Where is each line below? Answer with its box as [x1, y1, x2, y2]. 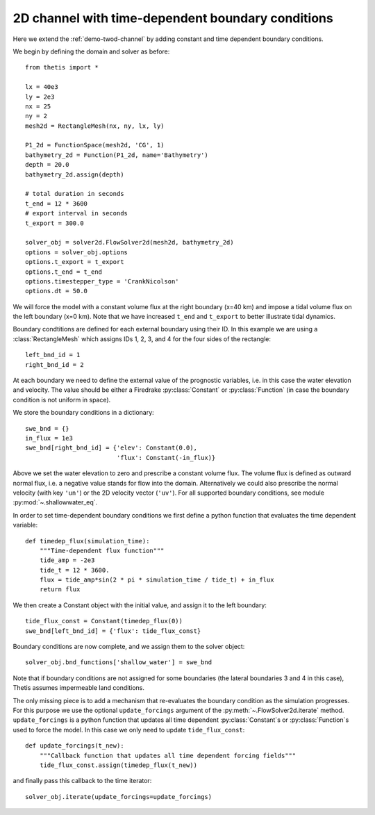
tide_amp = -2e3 [39, 557, 95, 564]
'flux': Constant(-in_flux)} [116, 454, 216, 461]
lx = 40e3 [25, 83, 58, 91]
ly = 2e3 [25, 92, 55, 101]
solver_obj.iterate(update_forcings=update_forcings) [25, 793, 212, 800]
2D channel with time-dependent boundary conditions [12, 10, 333, 26]
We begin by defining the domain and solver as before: [12, 47, 170, 56]
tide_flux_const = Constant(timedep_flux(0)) [25, 617, 183, 625]
